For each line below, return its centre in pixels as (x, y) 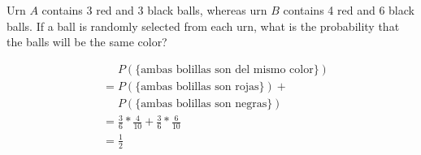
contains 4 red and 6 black (349, 10)
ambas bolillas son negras (204, 103)
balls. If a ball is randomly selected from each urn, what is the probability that (203, 26)
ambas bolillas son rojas (200, 86)
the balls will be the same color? (87, 42)
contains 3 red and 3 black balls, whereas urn (154, 10)
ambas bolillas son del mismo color (227, 69)
